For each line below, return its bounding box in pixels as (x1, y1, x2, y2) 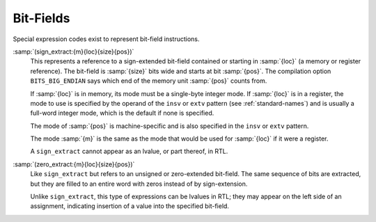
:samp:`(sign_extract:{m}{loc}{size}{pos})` (13, 47, 134, 56)
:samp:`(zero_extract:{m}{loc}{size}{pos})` (13, 160, 135, 168)
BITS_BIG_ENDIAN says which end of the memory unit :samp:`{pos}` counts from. (30, 77, 267, 85)
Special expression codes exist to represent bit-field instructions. (13, 35, 200, 43)
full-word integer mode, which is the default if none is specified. (30, 109, 214, 118)
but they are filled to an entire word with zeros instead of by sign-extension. (30, 180, 248, 188)
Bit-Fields (13, 10, 70, 26)
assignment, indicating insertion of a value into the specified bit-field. (30, 202, 230, 210)
